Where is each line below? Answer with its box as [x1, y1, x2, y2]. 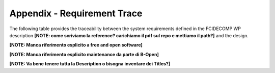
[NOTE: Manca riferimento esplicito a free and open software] [9, 42, 143, 48]
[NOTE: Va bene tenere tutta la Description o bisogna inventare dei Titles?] [9, 61, 171, 67]
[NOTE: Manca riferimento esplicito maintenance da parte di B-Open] [9, 51, 159, 57]
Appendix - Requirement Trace [9, 8, 143, 19]
